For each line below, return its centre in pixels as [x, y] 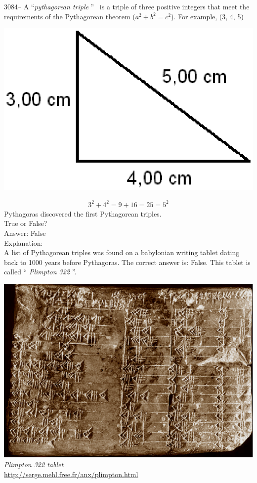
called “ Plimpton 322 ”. [40, 272]
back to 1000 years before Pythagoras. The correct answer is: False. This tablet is [127, 262]
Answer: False [25, 233]
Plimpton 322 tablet [34, 464]
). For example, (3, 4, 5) [207, 16]
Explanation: [23, 242]
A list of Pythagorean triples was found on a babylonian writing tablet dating [122, 252]
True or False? [26, 223]
